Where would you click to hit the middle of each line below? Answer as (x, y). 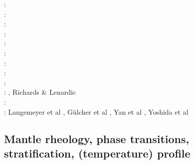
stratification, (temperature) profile (97, 153)
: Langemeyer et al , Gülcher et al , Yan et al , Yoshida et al (96, 111)
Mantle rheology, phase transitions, (97, 138)
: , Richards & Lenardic (40, 92)
